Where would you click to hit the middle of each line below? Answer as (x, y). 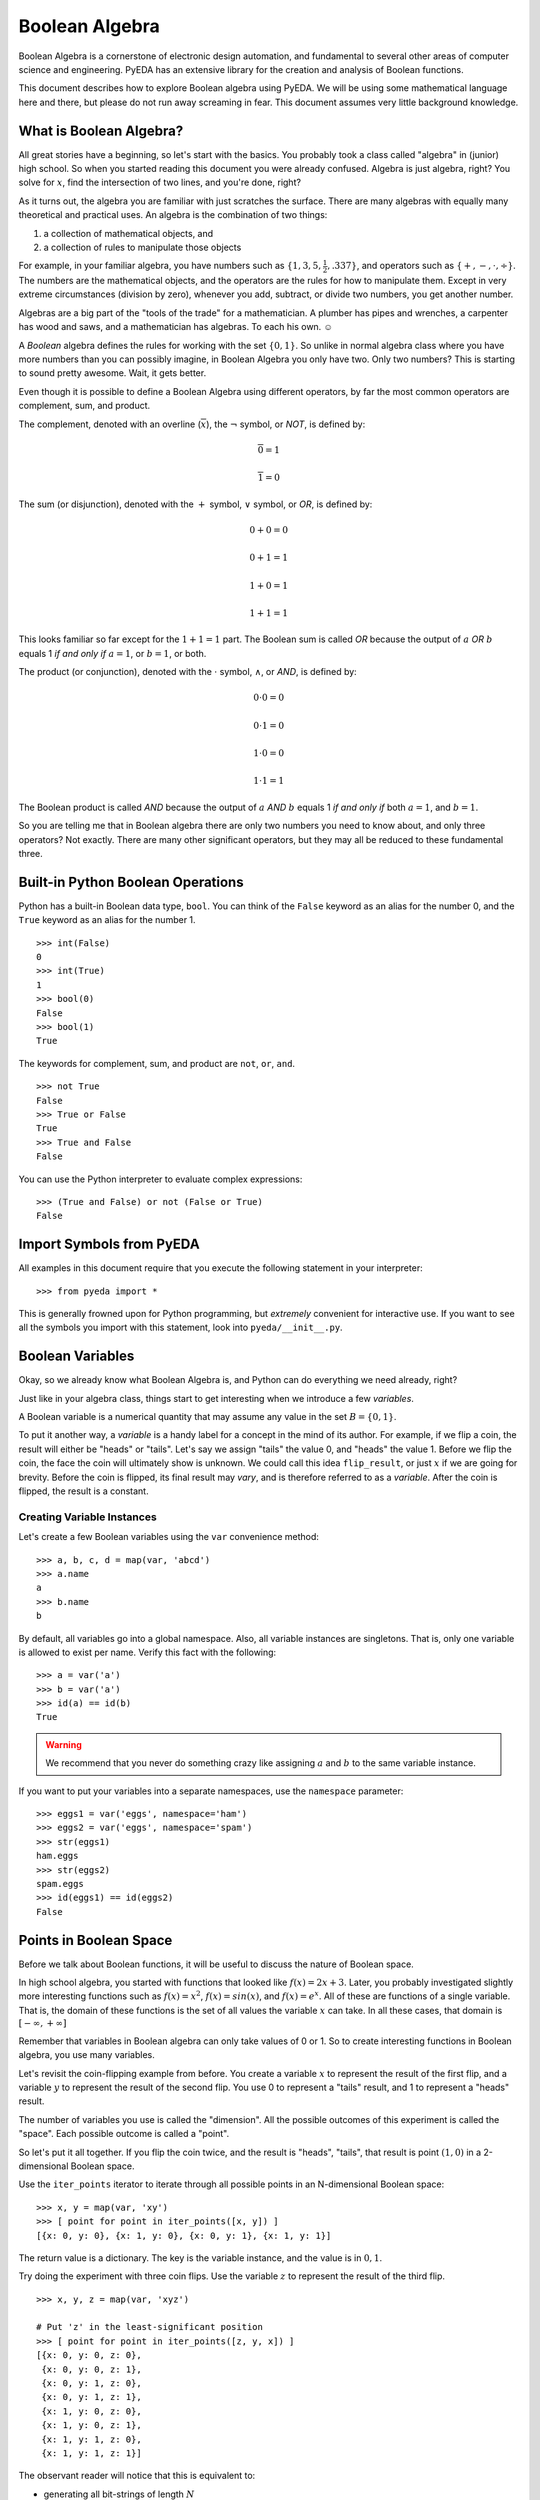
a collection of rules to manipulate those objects (142, 247)
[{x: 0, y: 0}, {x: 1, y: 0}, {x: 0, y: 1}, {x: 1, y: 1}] (184, 2235)
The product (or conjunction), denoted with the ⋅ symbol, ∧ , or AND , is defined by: (187, 672)
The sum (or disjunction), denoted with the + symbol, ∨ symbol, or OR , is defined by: (195, 504)
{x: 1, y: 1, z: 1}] (91, 2453)
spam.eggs (60, 1883)
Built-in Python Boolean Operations (131, 881)
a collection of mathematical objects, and (128, 233)
